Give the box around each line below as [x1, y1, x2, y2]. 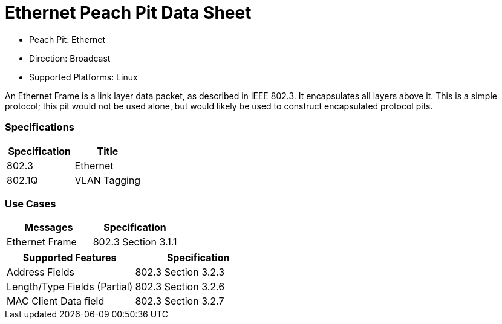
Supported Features [22, 251, 117, 264]
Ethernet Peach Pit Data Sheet [5, 2, 252, 23]
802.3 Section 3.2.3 [135, 266, 225, 279]
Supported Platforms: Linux [29, 71, 138, 82]
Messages [24, 221, 73, 234]
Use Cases [5, 197, 56, 210]
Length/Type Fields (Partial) [7, 280, 133, 293]
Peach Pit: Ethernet [29, 34, 106, 45]
